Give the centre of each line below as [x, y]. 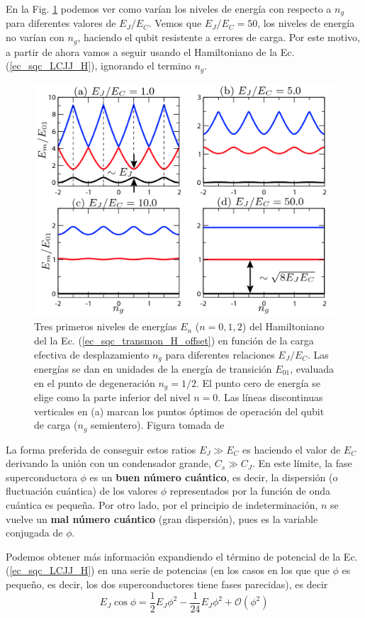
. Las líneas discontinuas [270, 397]
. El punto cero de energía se [258, 382]
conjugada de [34, 533]
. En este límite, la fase [302, 463]
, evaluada [312, 368]
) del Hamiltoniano [283, 326]
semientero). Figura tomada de [158, 425]
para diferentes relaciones [220, 354]
